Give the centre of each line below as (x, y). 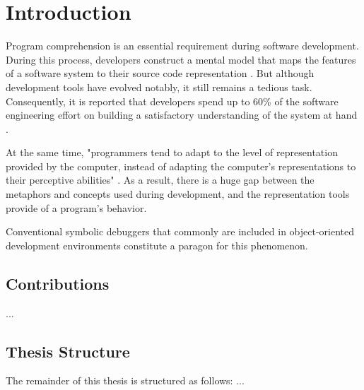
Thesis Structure (68, 351)
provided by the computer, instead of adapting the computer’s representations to (181, 166)
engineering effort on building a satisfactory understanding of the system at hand (182, 115)
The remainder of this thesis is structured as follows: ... (125, 380)
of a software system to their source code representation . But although (160, 73)
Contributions (58, 283)
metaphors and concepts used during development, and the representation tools (178, 194)
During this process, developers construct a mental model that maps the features (181, 59)
